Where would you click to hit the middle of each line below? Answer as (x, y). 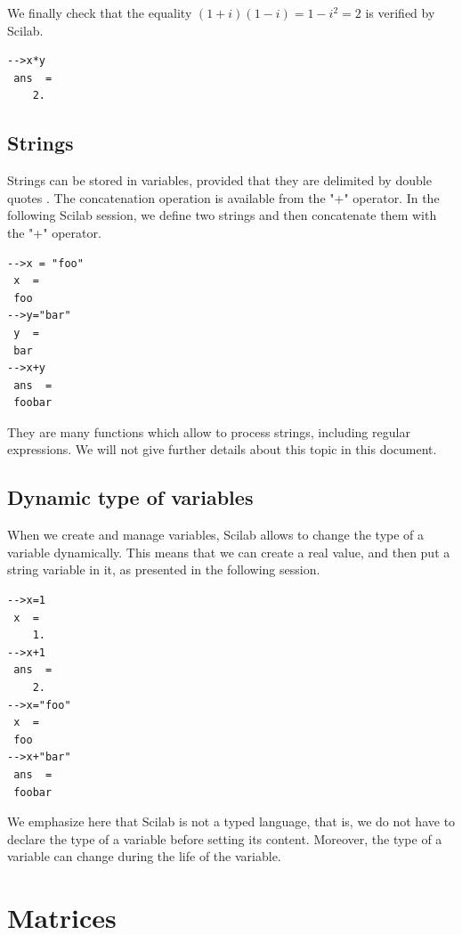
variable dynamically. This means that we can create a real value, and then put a (229, 552)
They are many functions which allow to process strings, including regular (209, 431)
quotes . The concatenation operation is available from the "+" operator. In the (223, 197)
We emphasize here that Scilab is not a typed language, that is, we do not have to (231, 821)
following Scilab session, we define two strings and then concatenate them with (222, 215)
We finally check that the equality (100, 12)
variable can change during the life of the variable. (144, 856)
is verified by (400, 12)
